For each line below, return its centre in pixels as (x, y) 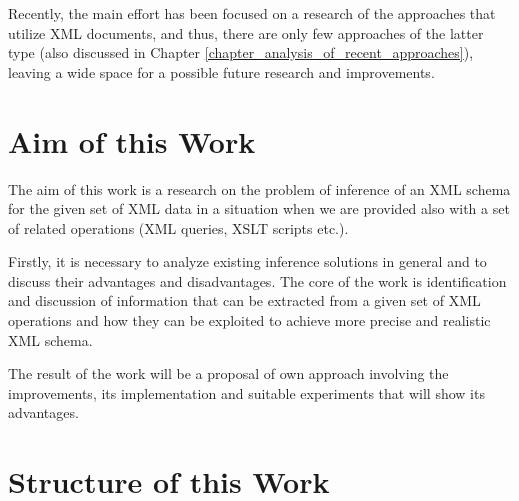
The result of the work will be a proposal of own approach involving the (228, 373)
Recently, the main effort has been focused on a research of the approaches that (252, 13)
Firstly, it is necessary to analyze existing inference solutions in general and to (247, 261)
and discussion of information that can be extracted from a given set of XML (244, 300)
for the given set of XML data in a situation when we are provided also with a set (259, 208)
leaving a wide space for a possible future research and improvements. (221, 71)
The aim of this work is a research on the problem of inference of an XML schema (259, 188)
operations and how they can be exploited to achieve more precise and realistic (249, 320)
